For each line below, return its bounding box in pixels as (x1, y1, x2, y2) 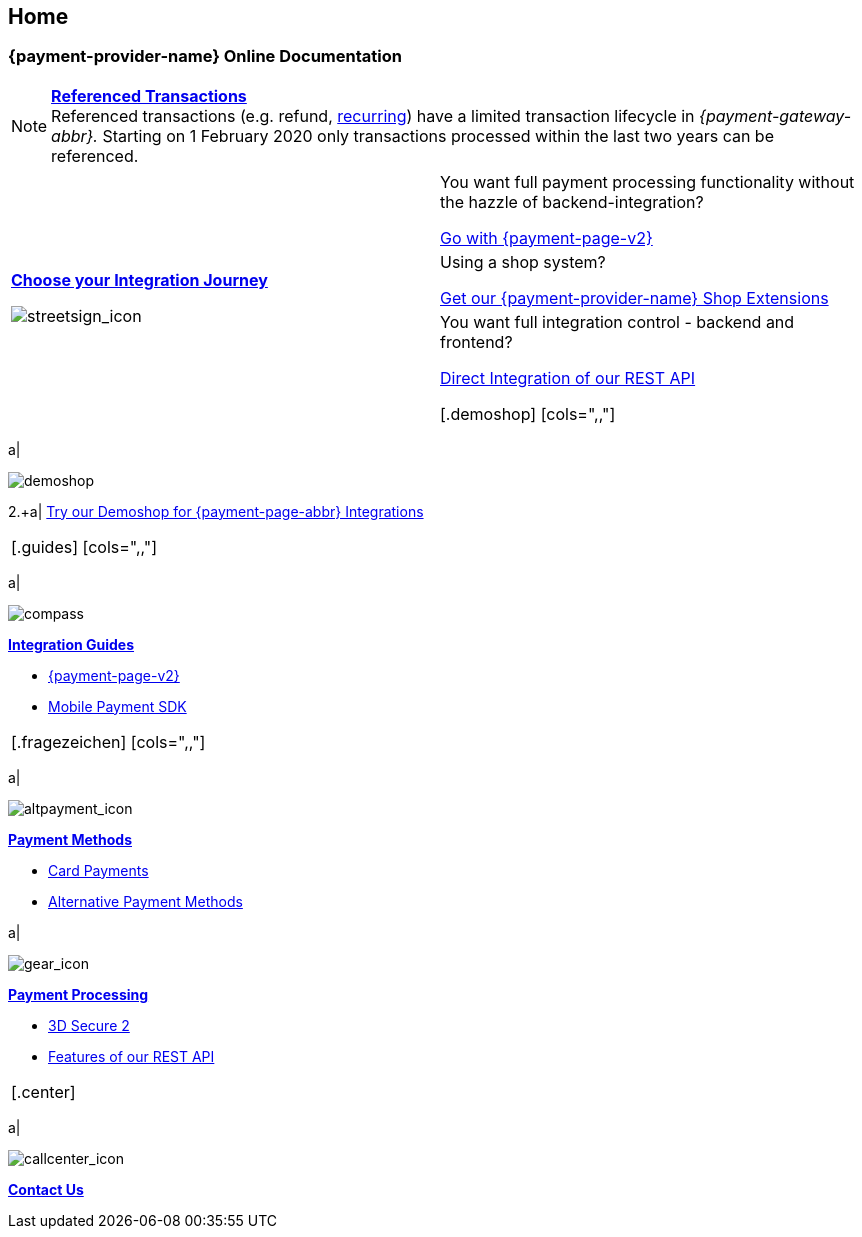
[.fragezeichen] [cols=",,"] (11, 731, 206, 752)
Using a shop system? (440, 251, 606, 272)
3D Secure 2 (48, 1016, 130, 1034)
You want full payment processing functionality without (440, 171, 855, 192)
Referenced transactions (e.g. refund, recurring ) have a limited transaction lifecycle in (51, 105, 695, 126)
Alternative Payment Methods (48, 892, 243, 910)
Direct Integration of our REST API (440, 367, 696, 388)
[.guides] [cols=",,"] (11, 536, 158, 557)
